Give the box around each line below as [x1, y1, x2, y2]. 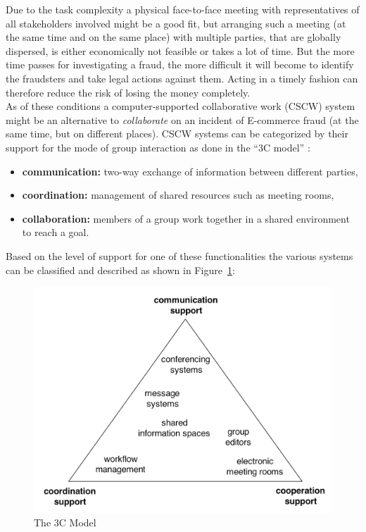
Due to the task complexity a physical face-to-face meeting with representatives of [6, 2, 360, 16]
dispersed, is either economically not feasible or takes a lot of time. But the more [6, 43, 355, 58]
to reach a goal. [22, 225, 89, 240]
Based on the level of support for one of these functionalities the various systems [6, 248, 353, 263]
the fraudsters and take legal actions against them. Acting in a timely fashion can [6, 70, 358, 85]
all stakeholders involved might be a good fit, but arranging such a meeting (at [6, 16, 346, 30]
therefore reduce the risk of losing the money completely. [6, 85, 251, 99]
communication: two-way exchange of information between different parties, [22, 163, 358, 178]
